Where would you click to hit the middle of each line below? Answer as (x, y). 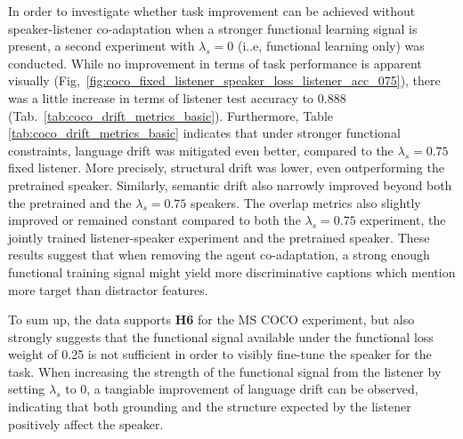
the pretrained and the (70, 202)
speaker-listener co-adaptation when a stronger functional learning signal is (213, 28)
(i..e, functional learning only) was (331, 46)
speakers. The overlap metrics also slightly (306, 202)
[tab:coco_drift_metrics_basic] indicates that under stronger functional (204, 133)
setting (27, 389)
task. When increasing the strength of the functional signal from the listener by (225, 371)
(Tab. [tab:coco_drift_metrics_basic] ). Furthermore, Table (171, 115)
